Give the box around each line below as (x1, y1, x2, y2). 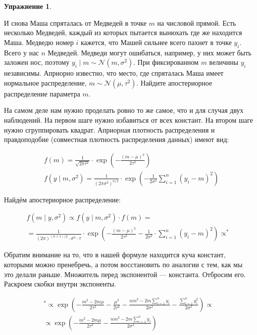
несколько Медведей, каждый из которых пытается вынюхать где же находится (4, 27, 242, 38)
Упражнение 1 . (4, 1, 52, 11)
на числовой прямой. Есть (157, 17, 236, 28)
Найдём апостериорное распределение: (4, 194, 121, 204)
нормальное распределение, (4, 77, 87, 88)
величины (209, 57, 239, 67)
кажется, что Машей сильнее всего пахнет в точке (80, 37, 232, 47)
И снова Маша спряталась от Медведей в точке (4, 17, 147, 28)
